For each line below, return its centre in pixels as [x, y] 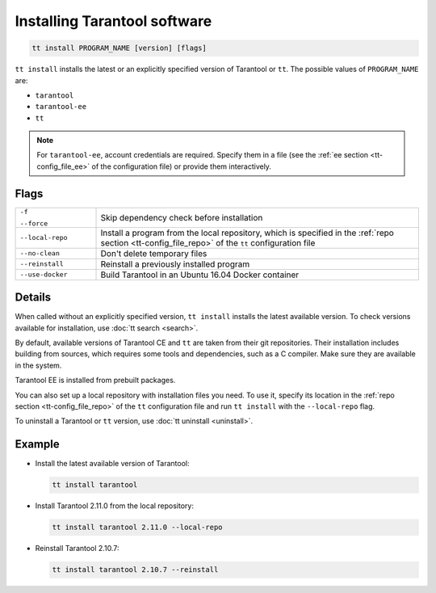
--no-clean [40, 253]
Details [33, 298]
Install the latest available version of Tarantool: [112, 464]
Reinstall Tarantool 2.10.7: [77, 549]
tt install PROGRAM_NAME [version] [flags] [119, 48]
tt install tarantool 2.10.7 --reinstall [135, 570]
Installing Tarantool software [113, 21]
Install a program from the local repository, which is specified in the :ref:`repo [247, 233]
